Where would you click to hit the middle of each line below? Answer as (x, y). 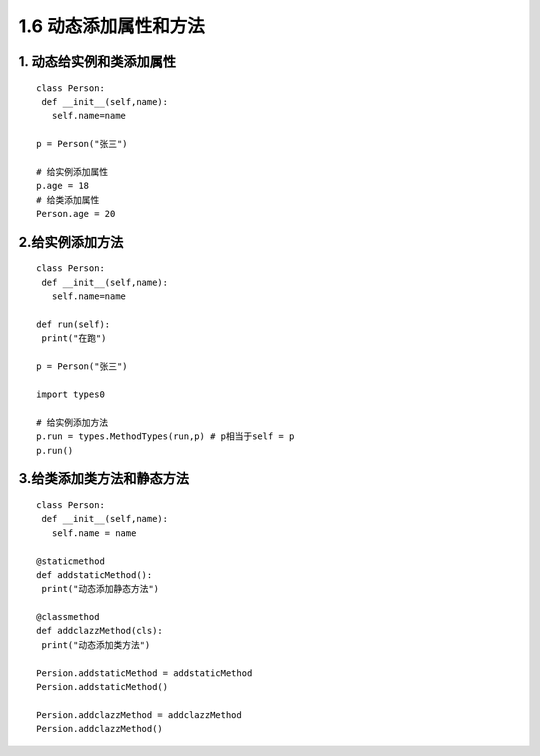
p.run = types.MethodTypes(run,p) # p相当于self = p (165, 436)
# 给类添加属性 (68, 199)
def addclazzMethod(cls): (100, 631)
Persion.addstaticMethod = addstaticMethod (144, 673)
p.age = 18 (63, 186)
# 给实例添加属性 (72, 171)
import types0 (70, 394)
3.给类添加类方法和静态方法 (104, 478)
